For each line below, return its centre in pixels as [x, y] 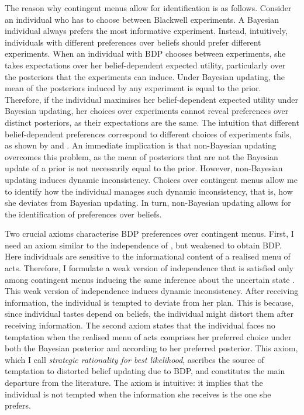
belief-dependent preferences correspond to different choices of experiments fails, [148, 134]
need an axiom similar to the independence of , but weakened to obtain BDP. [143, 245]
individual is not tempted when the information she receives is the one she [138, 394]
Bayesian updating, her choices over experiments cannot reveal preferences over [147, 111]
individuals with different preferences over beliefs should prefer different [133, 42]
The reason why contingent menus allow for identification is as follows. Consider [148, 8]
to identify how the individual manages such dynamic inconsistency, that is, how [149, 191]
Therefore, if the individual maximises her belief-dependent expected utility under [152, 99]
